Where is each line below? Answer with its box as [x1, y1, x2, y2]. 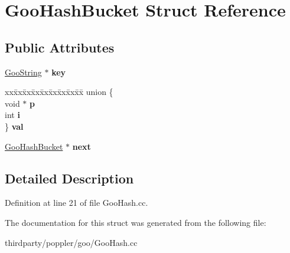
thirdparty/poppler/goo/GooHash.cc [5, 236, 138, 248]
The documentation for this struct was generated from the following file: [5, 216, 266, 228]
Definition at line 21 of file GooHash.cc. [5, 196, 148, 209]
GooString [5, 65, 42, 78]
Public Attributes [5, 38, 115, 56]
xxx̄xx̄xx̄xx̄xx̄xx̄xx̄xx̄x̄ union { [5, 86, 113, 98]
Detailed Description [5, 169, 134, 187]
